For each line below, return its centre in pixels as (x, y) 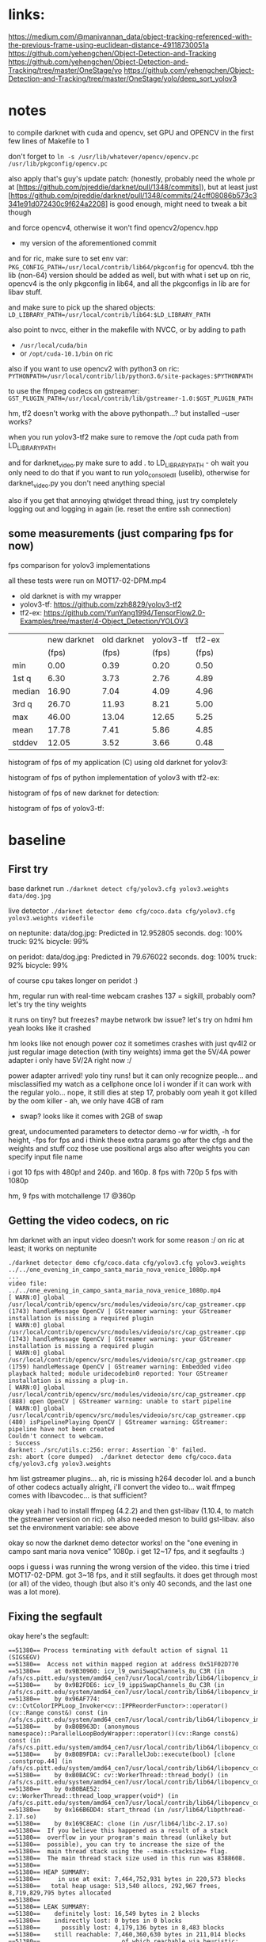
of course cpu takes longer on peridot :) (73, 981)
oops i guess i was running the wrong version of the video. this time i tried (129, 1567)
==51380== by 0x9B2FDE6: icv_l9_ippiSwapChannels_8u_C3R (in (116, 1685)
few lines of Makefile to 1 (49, 141)
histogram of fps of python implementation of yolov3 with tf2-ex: (114, 777)
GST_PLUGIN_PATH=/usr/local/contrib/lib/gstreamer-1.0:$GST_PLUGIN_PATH (131, 398)
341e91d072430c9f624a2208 (57, 204)
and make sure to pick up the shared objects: (82, 307)
